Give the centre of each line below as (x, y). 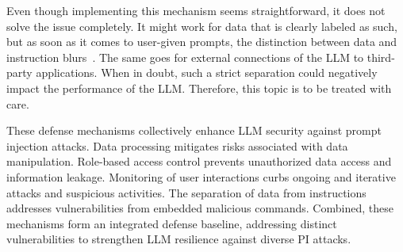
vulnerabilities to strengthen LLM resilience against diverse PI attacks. (179, 239)
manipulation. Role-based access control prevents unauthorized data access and (199, 161)
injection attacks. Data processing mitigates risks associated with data (177, 145)
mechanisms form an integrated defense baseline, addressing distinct (172, 223)
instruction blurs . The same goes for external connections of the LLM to (185, 57)
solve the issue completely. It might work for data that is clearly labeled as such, (202, 26)
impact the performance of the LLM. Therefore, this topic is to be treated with (199, 88)
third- (381, 57)
